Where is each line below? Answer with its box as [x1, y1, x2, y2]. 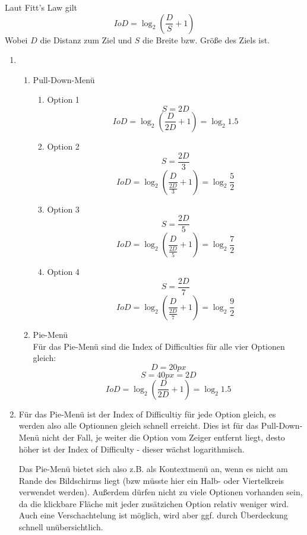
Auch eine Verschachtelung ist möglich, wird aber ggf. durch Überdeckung [18, 509, 288, 521]
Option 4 [47, 265, 80, 278]
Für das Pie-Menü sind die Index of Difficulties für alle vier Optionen [33, 340, 285, 352]
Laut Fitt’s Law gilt [5, 1, 77, 13]
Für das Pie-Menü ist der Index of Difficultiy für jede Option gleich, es [18, 407, 276, 420]
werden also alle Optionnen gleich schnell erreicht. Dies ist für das [18, 419, 259, 432]
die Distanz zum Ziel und [40, 33, 132, 46]
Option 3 [47, 202, 80, 215]
